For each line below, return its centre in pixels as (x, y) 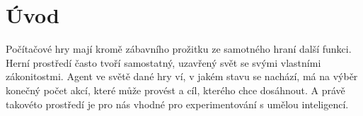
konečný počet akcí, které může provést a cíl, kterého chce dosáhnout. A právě (175, 90)
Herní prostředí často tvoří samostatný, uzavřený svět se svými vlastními (163, 62)
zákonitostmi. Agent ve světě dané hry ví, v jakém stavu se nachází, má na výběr (182, 76)
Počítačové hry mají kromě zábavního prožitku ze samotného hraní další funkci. (179, 49)
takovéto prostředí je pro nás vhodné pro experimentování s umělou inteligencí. (177, 104)
